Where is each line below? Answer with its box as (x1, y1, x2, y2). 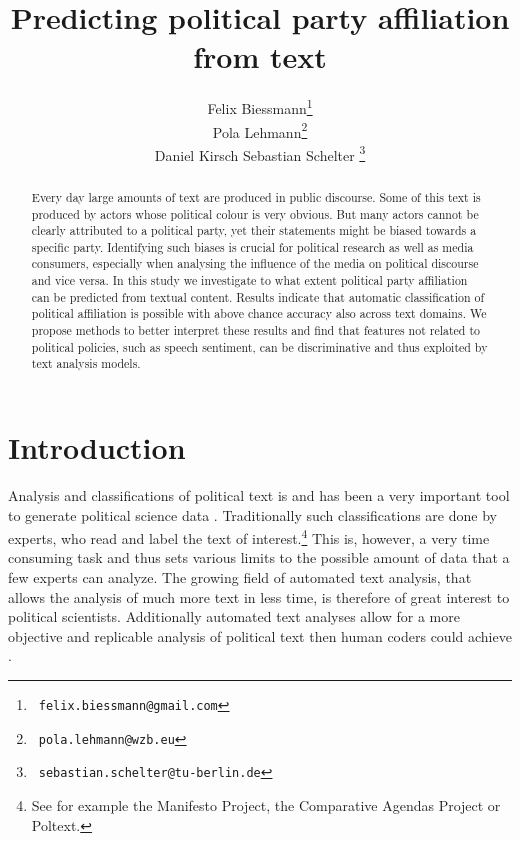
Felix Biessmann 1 (207, 95, 313, 118)
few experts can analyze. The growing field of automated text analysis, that (8, 567, 472, 588)
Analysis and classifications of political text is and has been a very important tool (8, 485, 510, 506)
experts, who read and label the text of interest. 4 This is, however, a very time (8, 525, 490, 548)
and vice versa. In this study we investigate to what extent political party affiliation (31, 272, 468, 289)
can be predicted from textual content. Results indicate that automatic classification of (31, 288, 485, 305)
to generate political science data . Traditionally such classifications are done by (8, 504, 497, 525)
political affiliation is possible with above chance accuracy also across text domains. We (31, 305, 487, 322)
